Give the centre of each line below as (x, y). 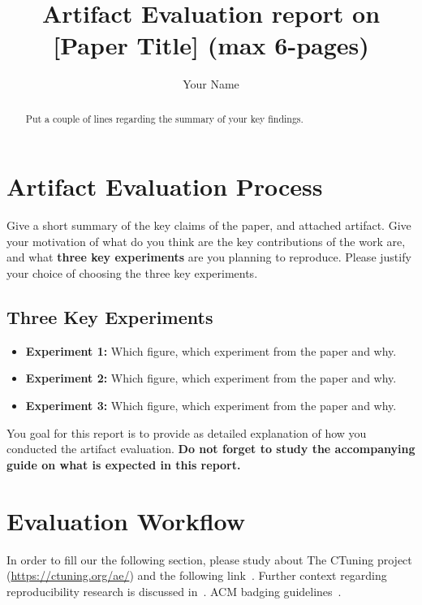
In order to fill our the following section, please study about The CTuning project (209, 559)
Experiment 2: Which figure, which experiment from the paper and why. (211, 378)
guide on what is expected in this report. (124, 464)
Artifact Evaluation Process (165, 186)
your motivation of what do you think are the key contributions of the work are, (206, 241)
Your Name (211, 84)
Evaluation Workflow (126, 520)
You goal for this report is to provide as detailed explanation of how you (187, 432)
